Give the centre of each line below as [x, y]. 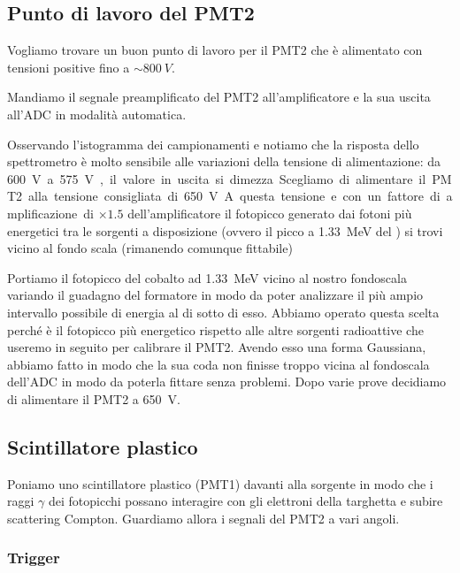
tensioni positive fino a [69, 67]
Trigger [34, 558]
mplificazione [42, 213]
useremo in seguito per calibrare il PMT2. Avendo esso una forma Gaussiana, [217, 347]
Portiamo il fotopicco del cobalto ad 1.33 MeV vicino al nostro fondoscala [207, 277]
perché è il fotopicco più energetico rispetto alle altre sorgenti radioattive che [215, 329]
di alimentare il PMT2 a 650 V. [94, 398]
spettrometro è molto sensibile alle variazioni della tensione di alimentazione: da [224, 161]
